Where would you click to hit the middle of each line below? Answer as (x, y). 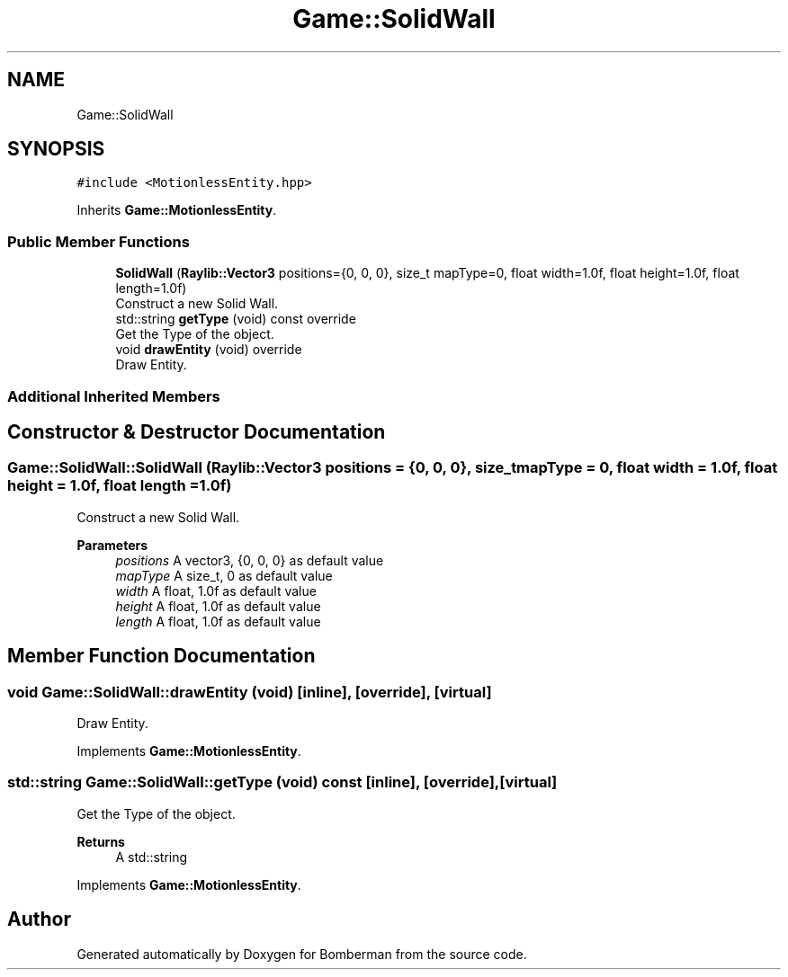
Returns (101, 841)
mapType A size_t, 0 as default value (224, 575)
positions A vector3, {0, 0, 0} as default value (250, 560)
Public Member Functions (98, 241)
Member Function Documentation (161, 656)
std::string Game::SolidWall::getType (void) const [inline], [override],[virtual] (282, 782)
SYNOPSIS (56, 149)
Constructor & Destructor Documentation (197, 431)
